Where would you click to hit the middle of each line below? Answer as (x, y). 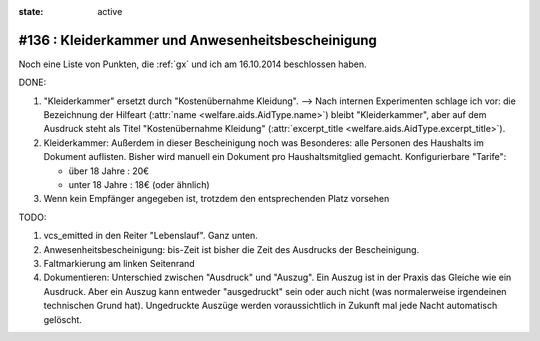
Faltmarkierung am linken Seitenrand (119, 263)
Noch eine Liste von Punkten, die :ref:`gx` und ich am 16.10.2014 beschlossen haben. (192, 64)
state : (31, 11)
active (110, 11)
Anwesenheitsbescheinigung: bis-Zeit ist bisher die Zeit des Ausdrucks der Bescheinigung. (231, 249)
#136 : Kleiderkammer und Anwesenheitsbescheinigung (197, 40)
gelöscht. (62, 319)
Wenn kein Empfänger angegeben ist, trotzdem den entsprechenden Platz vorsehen (216, 199)
